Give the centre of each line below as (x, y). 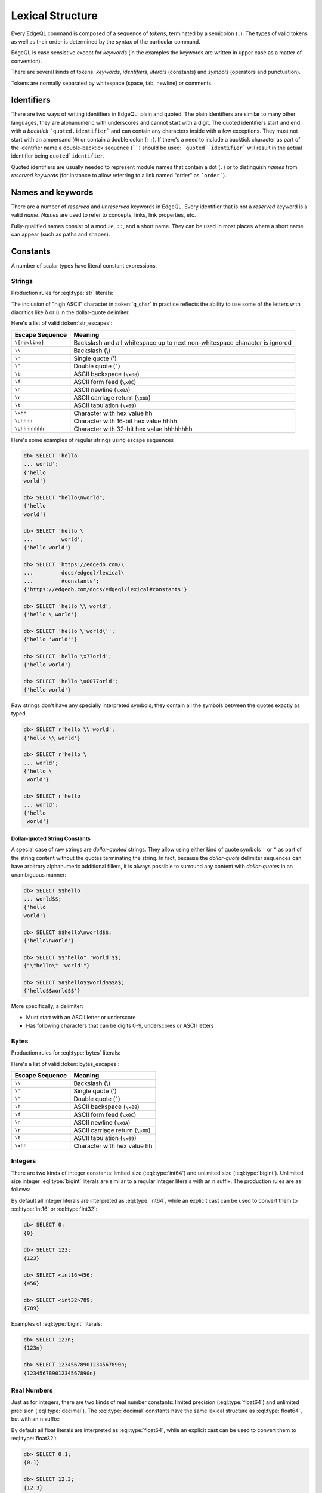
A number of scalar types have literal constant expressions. (84, 266)
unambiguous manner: (39, 874)
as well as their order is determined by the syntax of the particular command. (106, 41)
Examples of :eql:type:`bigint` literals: (57, 1324)
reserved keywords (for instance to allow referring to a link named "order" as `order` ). (119, 176)
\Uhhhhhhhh (30, 429)
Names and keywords (52, 192)
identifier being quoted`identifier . (58, 156)
